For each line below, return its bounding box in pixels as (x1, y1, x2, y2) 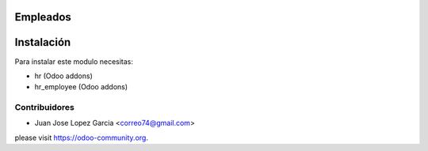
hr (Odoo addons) (34, 71, 93, 81)
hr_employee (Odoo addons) (34, 82, 128, 92)
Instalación (14, 36, 71, 49)
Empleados (14, 10, 71, 24)
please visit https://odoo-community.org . (14, 133, 148, 142)
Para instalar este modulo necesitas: (14, 56, 134, 66)
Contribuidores (14, 102, 75, 113)
